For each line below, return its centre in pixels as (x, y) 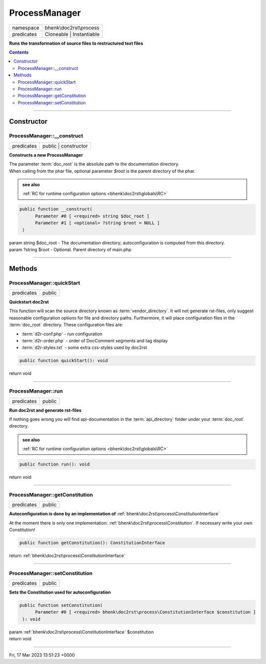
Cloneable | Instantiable (72, 34)
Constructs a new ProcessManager (46, 155)
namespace (26, 28)
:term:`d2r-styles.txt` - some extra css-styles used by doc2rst (84, 348)
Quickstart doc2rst (29, 302)
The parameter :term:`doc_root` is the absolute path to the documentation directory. (94, 164)
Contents (19, 52)
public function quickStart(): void (64, 361)
